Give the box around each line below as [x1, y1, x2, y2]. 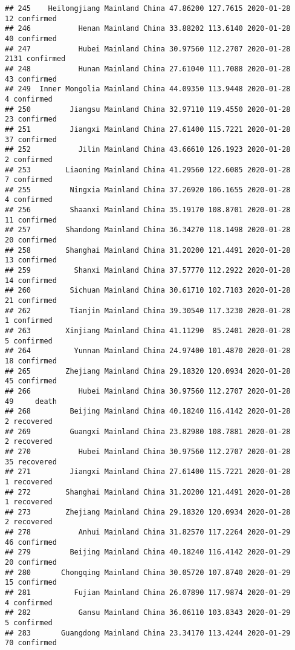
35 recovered [5, 457, 57, 466]
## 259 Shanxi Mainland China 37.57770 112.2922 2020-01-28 [5, 266, 291, 275]
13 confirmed [5, 256, 57, 265]
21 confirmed [5, 296, 57, 305]
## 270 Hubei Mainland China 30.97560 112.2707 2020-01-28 [5, 447, 291, 456]
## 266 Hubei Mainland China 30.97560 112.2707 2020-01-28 [5, 386, 291, 395]
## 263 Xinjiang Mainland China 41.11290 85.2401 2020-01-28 [5, 327, 291, 335]
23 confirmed [5, 115, 57, 124]
